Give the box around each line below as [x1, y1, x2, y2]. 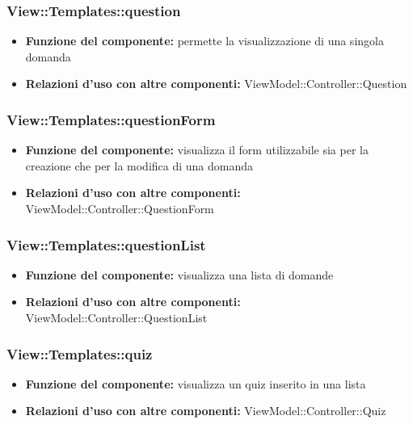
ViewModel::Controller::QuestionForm [25, 200, 214, 216]
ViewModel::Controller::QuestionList [25, 309, 208, 325]
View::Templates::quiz [6, 343, 153, 363]
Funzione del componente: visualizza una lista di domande [25, 266, 334, 283]
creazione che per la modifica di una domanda [25, 157, 254, 174]
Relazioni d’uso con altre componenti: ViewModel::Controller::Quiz [25, 402, 386, 419]
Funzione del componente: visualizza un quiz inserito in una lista [25, 375, 366, 392]
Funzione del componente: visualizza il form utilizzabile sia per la [25, 141, 369, 158]
